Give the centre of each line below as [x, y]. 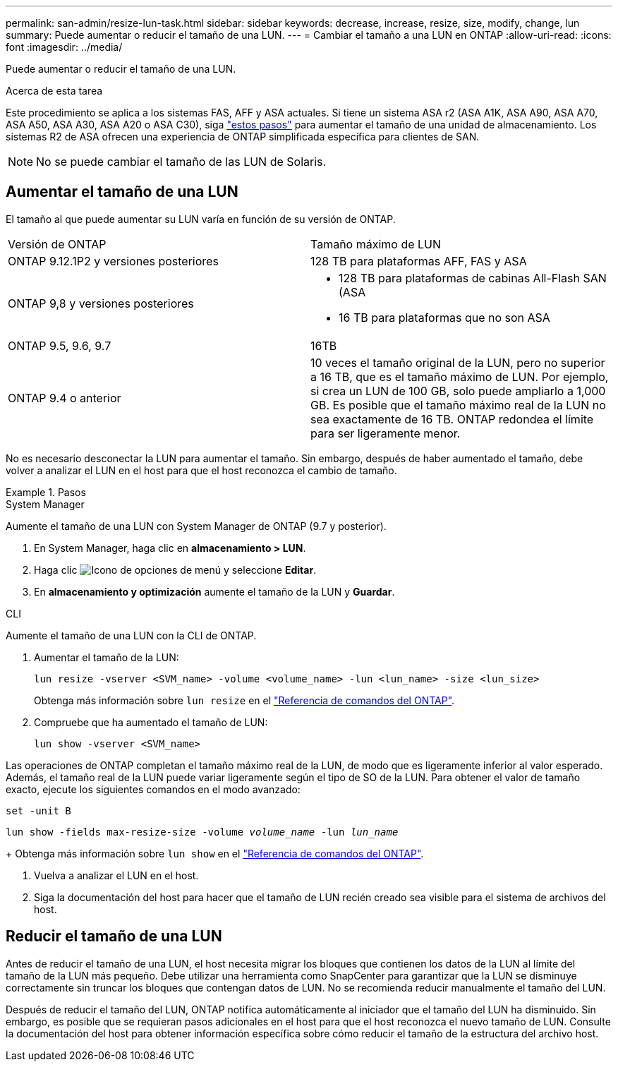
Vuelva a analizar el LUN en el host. [116, 875]
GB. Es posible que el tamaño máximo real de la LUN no [458, 405]
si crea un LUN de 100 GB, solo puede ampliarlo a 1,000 [458, 391]
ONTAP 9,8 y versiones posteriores [101, 303]
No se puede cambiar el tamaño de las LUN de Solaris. [181, 162]
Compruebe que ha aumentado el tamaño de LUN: [151, 722]
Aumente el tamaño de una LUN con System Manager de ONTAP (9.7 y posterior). [196, 526]
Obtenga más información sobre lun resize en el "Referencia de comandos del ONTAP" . [244, 700]
